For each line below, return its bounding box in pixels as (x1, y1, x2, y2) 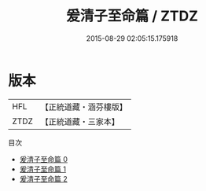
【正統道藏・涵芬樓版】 (40, 101, 128, 112)
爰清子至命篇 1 (19, 164, 67, 174)
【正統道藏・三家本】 (40, 116, 120, 127)
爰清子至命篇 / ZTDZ (65, 7, 199, 25)
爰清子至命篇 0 (19, 154, 68, 163)
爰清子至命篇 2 (19, 174, 68, 183)
